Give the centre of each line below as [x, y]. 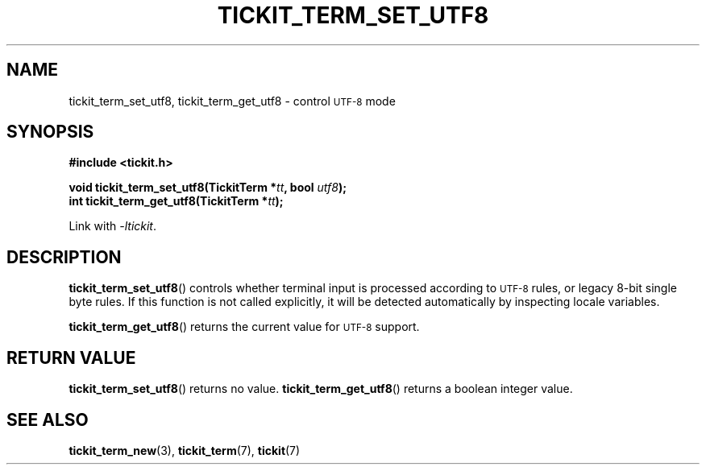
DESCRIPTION [64, 257]
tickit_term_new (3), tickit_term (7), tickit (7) [185, 450]
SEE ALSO [48, 419]
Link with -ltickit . [113, 226]
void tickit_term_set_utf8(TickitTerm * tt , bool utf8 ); [208, 188]
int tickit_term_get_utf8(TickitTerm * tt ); [176, 201]
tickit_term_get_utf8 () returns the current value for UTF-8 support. [244, 327]
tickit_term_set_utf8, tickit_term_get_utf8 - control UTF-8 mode [232, 101]
